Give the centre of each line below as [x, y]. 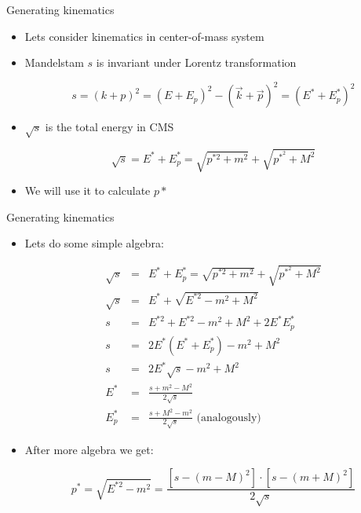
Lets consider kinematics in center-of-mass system [144, 36]
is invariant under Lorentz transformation [196, 62]
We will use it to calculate [88, 191]
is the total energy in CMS [109, 127]
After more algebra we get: [89, 449]
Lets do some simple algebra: [94, 243]
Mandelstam [54, 62]
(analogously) [229, 418]
